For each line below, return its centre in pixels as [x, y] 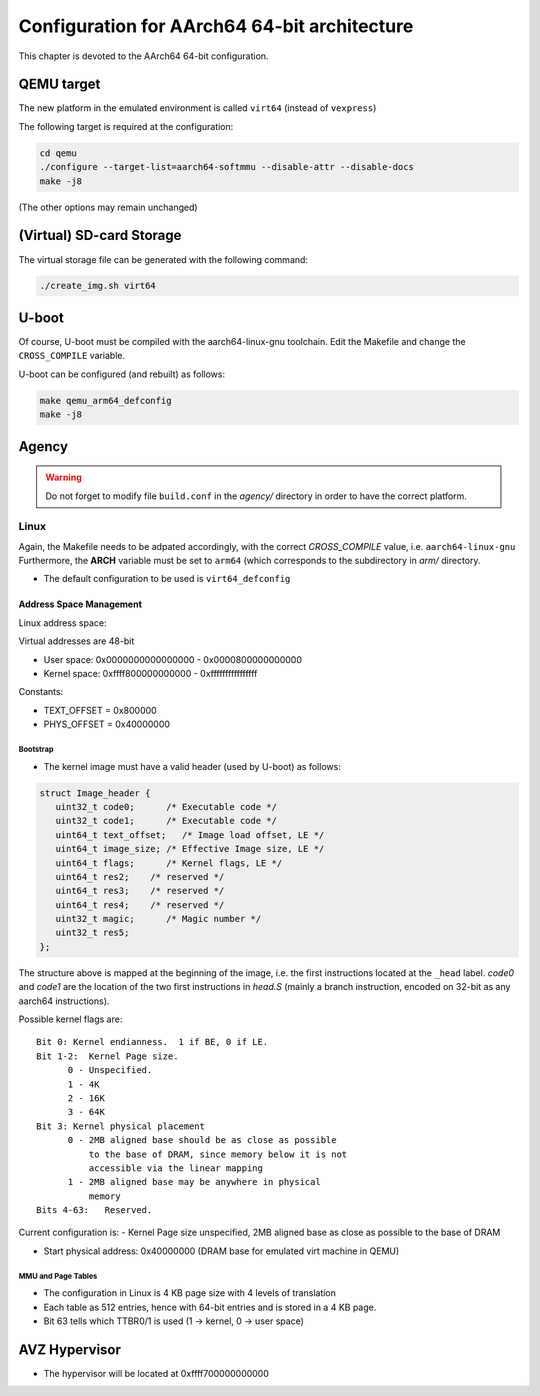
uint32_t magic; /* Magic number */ [158, 919]
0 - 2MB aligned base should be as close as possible [202, 1140]
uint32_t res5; [92, 933]
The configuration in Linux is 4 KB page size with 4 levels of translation [190, 1293]
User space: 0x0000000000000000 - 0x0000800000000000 [172, 659]
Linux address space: [62, 622]
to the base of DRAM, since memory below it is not [218, 1154]
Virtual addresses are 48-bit [76, 641]
